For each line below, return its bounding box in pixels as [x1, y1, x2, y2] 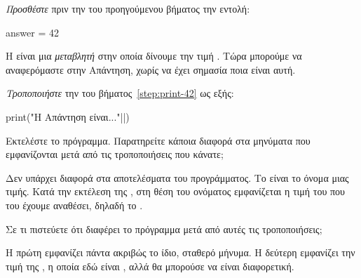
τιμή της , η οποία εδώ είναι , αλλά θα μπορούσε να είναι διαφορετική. [6, 258, 294, 273]
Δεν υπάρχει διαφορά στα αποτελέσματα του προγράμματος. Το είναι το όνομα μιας [6, 170, 349, 185]
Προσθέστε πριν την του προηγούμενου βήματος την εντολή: [6, 1, 250, 15]
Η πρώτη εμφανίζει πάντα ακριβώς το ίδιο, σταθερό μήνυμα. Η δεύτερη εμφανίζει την [6, 245, 355, 260]
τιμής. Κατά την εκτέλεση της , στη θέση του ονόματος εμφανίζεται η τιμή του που [6, 184, 345, 199]
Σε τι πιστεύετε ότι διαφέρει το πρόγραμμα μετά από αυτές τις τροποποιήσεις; [6, 221, 322, 236]
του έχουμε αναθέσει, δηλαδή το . [6, 197, 143, 212]
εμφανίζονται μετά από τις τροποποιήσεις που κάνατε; [6, 147, 224, 161]
